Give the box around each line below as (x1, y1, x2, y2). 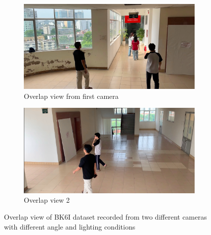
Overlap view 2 (24, 195, 70, 205)
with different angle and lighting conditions (4, 221, 136, 232)
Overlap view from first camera (24, 90, 119, 101)
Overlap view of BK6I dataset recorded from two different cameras (4, 212, 207, 222)
